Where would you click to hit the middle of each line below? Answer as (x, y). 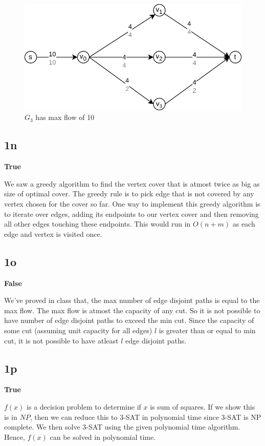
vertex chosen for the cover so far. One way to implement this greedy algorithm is (132, 204)
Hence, (15, 437)
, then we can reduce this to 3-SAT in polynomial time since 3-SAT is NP (146, 417)
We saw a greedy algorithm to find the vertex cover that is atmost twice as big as (132, 183)
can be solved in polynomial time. (103, 437)
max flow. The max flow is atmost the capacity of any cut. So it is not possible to (132, 310)
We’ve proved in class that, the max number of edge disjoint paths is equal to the (132, 300)
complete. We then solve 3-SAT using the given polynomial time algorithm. (122, 427)
